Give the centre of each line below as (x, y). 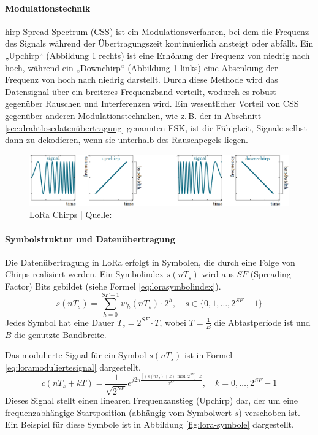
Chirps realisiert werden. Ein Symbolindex (85, 274)
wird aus (218, 274)
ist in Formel (208, 355)
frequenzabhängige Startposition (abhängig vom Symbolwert (119, 412)
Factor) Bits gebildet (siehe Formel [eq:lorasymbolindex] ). (113, 286)
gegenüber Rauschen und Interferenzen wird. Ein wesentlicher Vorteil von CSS (152, 103)
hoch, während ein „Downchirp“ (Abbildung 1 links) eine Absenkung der (142, 67)
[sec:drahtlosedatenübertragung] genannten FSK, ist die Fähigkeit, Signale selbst (156, 127)
